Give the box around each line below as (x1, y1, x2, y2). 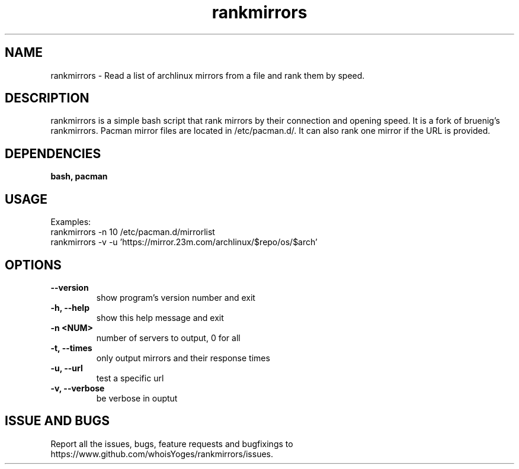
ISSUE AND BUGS (5, 413, 110, 429)
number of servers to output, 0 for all (96, 332, 241, 343)
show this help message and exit (96, 312, 224, 323)
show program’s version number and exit (96, 292, 255, 303)
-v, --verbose (50, 383, 105, 393)
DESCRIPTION (5, 91, 89, 106)
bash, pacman (50, 171, 108, 182)
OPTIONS (5, 257, 62, 272)
